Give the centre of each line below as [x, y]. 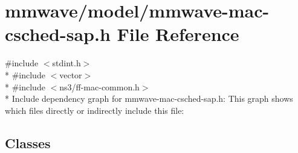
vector [71, 74]
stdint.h [66, 63]
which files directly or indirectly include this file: [95, 110]
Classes [28, 142]
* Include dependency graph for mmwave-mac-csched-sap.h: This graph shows [149, 98]
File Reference [178, 34]
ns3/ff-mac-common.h [99, 86]
